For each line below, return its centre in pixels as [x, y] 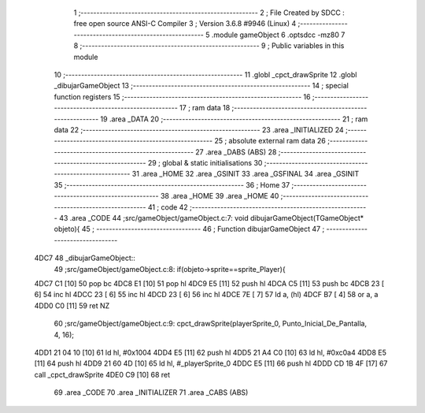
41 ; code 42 [168, 207]
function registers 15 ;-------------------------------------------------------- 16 [182, 97]
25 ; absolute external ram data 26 [270, 141]
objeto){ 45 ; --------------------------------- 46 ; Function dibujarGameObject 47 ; [189, 229]
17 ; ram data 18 [205, 108]
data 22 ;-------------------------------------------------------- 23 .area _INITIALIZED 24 [199, 129]
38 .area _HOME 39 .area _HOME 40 [220, 196]
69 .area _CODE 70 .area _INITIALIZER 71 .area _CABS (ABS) [151, 393]
